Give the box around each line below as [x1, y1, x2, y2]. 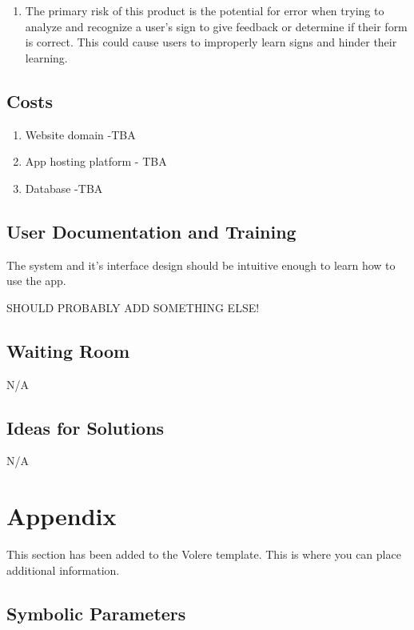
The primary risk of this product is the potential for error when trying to [25, 2, 384, 18]
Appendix [6, 500, 117, 532]
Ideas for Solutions [6, 415, 165, 439]
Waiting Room [6, 338, 130, 363]
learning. [25, 49, 68, 66]
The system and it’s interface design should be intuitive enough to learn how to [6, 256, 396, 273]
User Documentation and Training [6, 219, 297, 243]
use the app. [6, 272, 66, 289]
